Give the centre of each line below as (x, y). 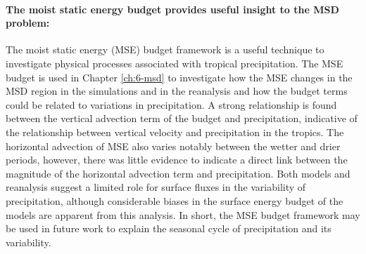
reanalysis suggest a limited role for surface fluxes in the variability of (156, 187)
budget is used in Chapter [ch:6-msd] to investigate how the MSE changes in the (179, 77)
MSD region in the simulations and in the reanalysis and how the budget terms (177, 91)
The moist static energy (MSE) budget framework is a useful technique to (165, 49)
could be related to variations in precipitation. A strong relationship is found (171, 104)
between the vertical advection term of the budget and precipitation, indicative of (182, 118)
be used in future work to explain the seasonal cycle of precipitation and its (169, 228)
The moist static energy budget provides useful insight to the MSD (172, 9)
